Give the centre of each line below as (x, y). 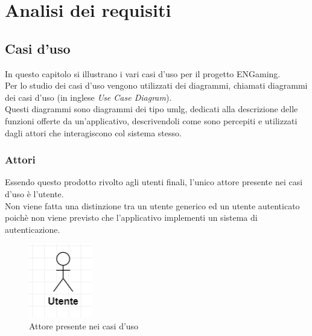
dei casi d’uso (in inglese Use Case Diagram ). (88, 97)
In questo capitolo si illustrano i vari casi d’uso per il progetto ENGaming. (143, 73)
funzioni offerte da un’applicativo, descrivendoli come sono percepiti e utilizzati (151, 120)
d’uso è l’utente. (34, 193)
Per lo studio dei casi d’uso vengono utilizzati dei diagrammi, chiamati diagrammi (156, 85)
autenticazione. (33, 229)
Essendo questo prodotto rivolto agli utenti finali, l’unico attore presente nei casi (154, 182)
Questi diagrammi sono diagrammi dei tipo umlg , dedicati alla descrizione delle (151, 109)
